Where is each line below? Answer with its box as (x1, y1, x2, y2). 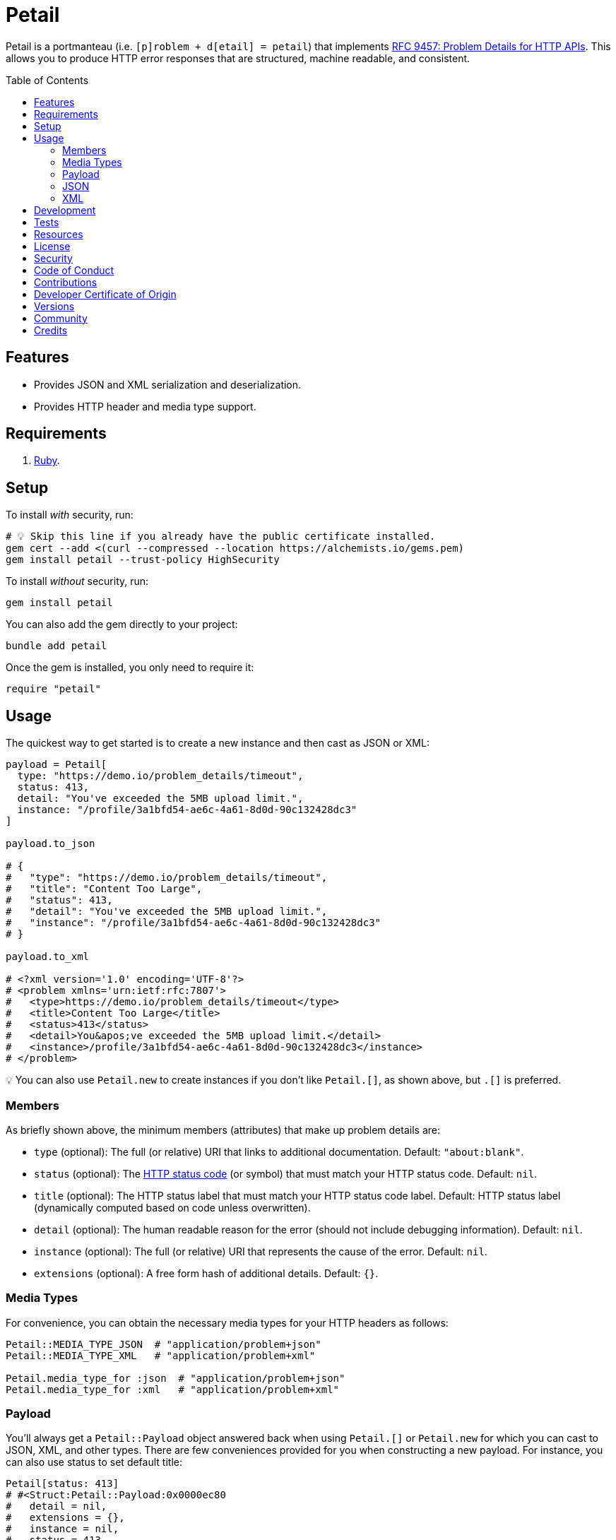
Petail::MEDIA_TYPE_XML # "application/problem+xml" (6, 1349, 316, 1361)
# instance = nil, (6, 1523, 119, 1535)
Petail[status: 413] (6, 1478, 119, 1490)
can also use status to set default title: (6, 1456, 182, 1469)
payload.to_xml (6, 951, 90, 963)
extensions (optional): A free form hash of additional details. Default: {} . (34, 1267, 379, 1279)
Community (34, 312, 88, 324)
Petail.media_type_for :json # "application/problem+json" (6, 1372, 345, 1384)
